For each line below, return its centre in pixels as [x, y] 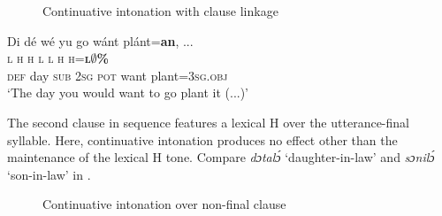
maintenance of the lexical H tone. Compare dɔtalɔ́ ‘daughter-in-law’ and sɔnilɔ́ [221, 157]
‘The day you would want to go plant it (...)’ [128, 93]
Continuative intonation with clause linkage [160, 11]
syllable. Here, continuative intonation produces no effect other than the [202, 139]
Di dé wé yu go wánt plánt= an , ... [100, 40]
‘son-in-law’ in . [49, 174]
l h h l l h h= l [49, 58]
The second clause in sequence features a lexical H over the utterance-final [208, 122]
